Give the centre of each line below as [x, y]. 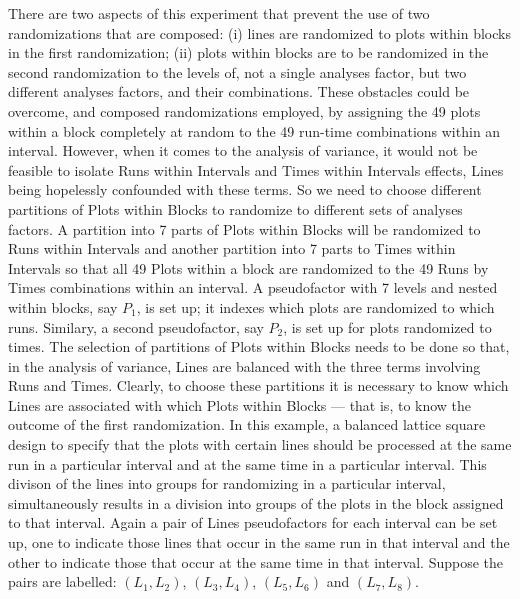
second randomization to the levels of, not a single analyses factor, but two [237, 71]
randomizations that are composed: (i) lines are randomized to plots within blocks [259, 32]
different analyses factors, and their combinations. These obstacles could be [239, 91]
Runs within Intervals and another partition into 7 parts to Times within [232, 248]
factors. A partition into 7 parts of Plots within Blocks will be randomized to [244, 228]
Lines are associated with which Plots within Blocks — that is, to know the [240, 404]
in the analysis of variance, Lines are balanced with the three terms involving [244, 365]
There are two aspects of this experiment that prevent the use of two [219, 13]
